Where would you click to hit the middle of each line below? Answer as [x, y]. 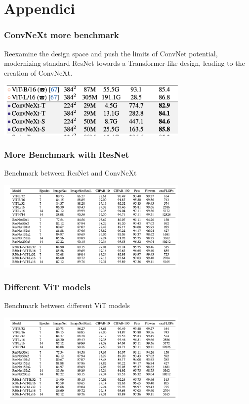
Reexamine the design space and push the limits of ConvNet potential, [111, 53]
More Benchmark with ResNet [67, 155]
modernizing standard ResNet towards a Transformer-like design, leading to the [124, 63]
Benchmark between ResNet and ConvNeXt [70, 173]
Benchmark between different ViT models [67, 305]
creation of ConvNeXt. [38, 72]
